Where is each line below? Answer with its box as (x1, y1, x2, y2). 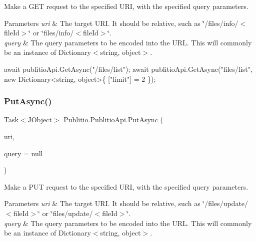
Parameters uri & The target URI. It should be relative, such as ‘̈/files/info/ (4, 17, 238, 28)
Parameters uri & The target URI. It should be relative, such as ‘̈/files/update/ (4, 198, 248, 209)
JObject (27, 114, 52, 125)
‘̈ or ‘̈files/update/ (38, 208, 93, 218)
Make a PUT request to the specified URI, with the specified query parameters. (4, 181, 248, 192)
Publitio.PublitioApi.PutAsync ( (63, 114, 163, 125)
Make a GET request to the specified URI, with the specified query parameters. (4, 1, 248, 11)
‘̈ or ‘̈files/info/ (28, 27, 74, 38)
